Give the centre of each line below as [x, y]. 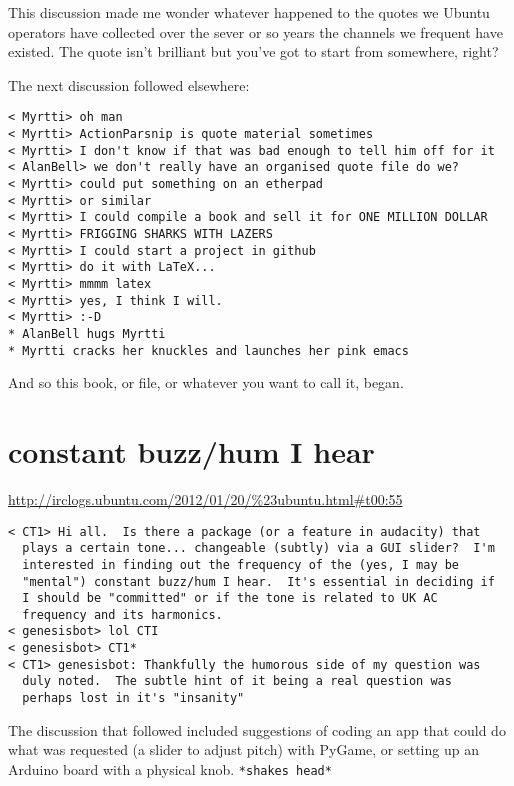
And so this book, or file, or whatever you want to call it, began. [206, 382]
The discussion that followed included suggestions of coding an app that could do [257, 729]
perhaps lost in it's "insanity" [133, 698]
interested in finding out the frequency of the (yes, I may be [241, 564]
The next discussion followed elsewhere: [129, 84]
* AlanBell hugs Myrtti [87, 333]
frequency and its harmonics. [122, 614]
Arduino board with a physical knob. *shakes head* [170, 768]
